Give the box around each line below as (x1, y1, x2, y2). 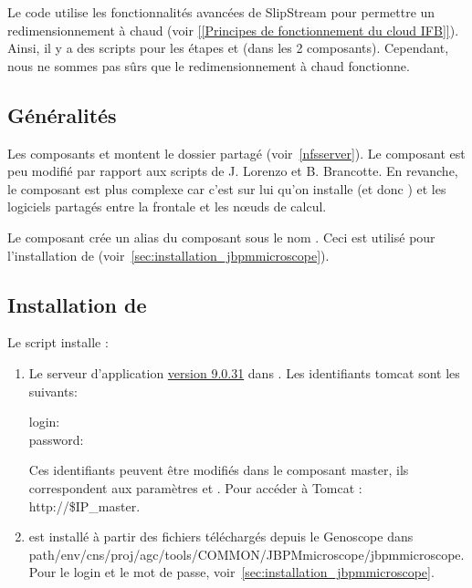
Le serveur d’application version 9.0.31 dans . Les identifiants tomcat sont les (28, 363, 460, 382)
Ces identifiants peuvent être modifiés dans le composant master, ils (28, 460, 409, 480)
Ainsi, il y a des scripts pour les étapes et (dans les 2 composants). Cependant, (7, 38, 449, 57)
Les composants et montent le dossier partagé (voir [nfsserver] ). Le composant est (7, 143, 466, 162)
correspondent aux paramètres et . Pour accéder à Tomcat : (28, 478, 362, 497)
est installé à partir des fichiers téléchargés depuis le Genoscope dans (28, 527, 414, 546)
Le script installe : (7, 333, 109, 352)
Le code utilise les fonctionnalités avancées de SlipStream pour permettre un (7, 3, 435, 21)
